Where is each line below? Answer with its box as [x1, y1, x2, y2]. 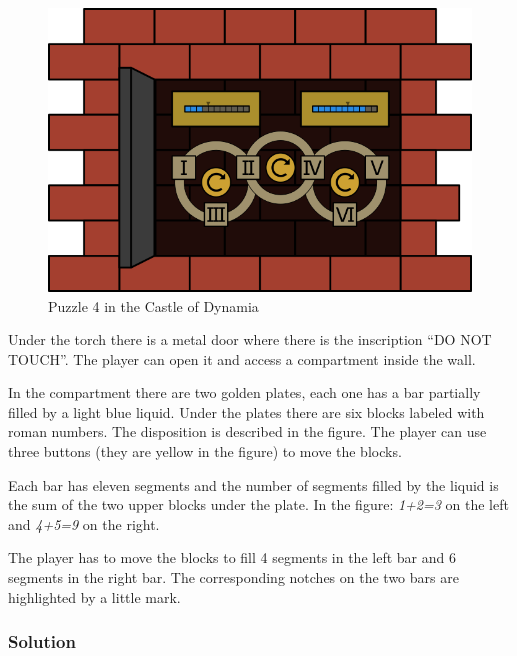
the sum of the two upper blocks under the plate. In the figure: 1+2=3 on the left [8, 494, 509, 515]
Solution [8, 629, 76, 654]
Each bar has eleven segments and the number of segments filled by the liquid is [8, 474, 499, 495]
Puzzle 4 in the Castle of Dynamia [48, 295, 259, 316]
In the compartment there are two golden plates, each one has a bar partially [8, 382, 481, 403]
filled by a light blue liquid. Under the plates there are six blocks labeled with [8, 401, 485, 422]
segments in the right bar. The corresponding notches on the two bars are [8, 567, 459, 588]
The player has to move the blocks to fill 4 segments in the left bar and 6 [8, 547, 456, 568]
